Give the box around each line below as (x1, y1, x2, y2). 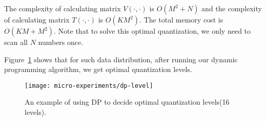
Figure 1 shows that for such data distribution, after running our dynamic (4, 54, 238, 64)
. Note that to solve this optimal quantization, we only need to (54, 26, 251, 36)
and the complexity (201, 3, 262, 13)
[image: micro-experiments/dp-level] (25, 82, 153, 89)
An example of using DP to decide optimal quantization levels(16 (25, 96, 230, 107)
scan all (4, 37, 28, 47)
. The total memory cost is (139, 14, 223, 25)
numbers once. (38, 37, 84, 47)
